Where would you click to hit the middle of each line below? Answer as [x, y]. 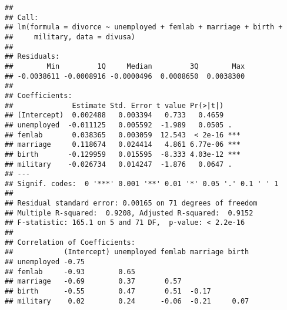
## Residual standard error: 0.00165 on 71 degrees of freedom [131, 203]
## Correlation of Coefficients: [70, 242]
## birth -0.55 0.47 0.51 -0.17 [108, 292]
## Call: [22, 17]
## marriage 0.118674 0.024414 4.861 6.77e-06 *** [123, 145]
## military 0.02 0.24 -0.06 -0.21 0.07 [127, 301]
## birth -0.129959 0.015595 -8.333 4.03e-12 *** [123, 154]
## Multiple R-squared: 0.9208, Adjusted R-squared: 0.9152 [129, 213]
